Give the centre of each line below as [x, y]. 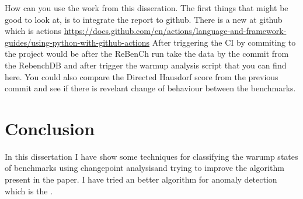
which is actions [33, 31]
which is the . [29, 191]
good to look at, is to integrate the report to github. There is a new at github [144, 19]
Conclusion [50, 128]
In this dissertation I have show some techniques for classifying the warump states [151, 156]
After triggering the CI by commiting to [224, 42]
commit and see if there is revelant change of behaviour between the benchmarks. [150, 88]
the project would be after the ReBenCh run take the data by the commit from [147, 54]
